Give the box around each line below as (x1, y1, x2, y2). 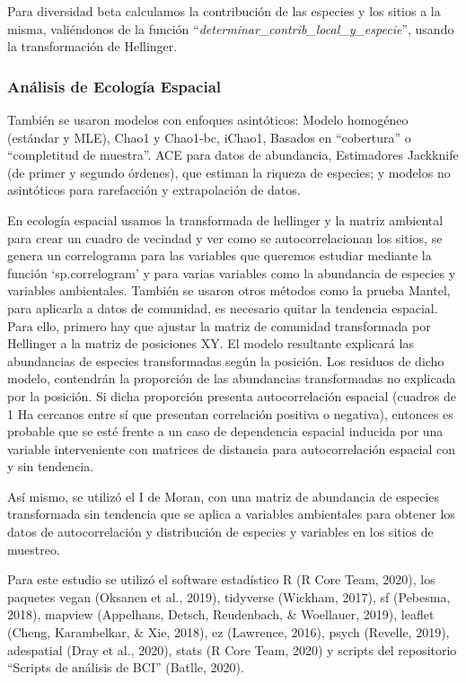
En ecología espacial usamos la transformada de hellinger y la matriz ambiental (7, 210, 444, 229)
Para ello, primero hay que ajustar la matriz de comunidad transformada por (7, 316, 431, 335)
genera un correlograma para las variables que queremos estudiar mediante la (7, 246, 432, 265)
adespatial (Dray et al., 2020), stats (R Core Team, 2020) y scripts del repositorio (7, 640, 457, 659)
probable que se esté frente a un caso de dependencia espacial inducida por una (7, 422, 444, 441)
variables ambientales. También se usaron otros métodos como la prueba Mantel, (7, 281, 451, 300)
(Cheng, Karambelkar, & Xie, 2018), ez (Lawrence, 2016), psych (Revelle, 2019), (7, 623, 450, 642)
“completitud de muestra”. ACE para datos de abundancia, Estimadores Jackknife (7, 145, 459, 164)
